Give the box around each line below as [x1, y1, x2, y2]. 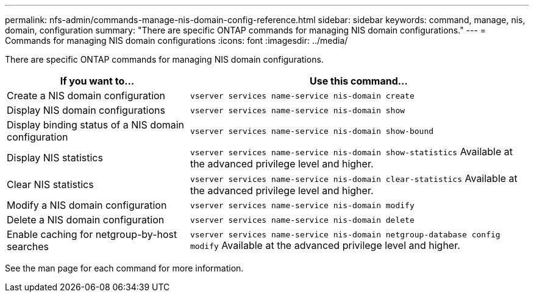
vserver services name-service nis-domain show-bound [190, 126, 434, 136]
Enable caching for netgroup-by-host [7, 228, 177, 240]
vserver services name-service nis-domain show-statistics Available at [190, 145, 513, 158]
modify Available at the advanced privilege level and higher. [190, 239, 460, 251]
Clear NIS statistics [7, 178, 94, 190]
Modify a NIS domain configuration [7, 199, 167, 211]
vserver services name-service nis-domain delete [190, 215, 415, 225]
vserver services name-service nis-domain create [190, 91, 415, 100]
